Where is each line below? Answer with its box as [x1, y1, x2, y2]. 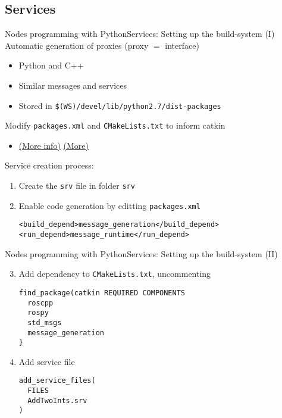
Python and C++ [18, 59, 84, 71]
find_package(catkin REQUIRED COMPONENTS [18, 288, 185, 297]
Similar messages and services [18, 79, 127, 91]
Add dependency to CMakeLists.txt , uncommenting [18, 267, 211, 280]
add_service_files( [18, 376, 96, 385]
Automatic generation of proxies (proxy [5, 39, 149, 51]
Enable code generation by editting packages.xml [18, 199, 200, 211]
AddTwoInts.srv [27, 396, 87, 405]
